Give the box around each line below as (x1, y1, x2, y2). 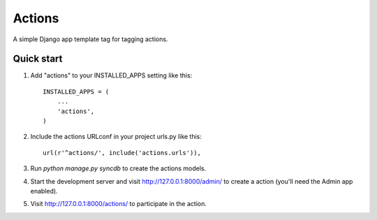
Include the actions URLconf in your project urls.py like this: (30, 133, 202, 141)
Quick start (13, 53, 63, 65)
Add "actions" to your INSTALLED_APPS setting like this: (30, 71, 193, 80)
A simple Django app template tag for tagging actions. (13, 35, 168, 43)
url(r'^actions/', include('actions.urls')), (43, 149, 202, 156)
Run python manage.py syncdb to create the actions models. (30, 164, 207, 173)
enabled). (30, 186, 59, 195)
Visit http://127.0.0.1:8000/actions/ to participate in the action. (30, 200, 207, 208)
